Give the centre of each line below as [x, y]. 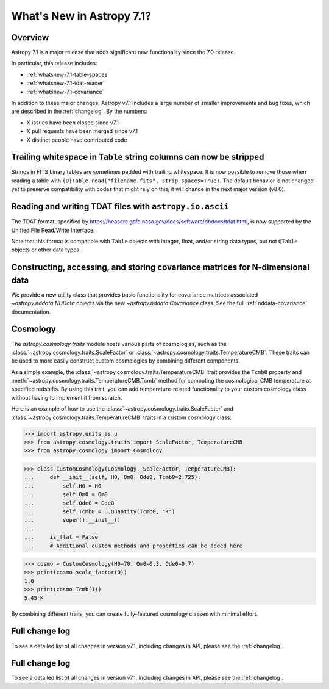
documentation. [31, 312]
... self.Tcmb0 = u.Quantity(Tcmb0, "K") [100, 511]
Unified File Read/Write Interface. [53, 230]
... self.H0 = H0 [63, 486]
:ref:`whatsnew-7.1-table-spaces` [68, 74]
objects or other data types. [46, 250]
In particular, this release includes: [54, 63]
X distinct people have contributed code [77, 140]
